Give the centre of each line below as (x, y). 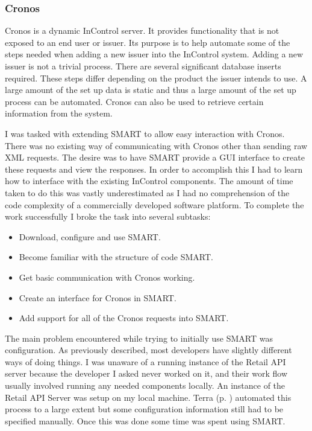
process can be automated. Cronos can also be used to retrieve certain (134, 101)
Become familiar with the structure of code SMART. (116, 257)
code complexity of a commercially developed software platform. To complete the (154, 204)
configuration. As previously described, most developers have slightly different (148, 350)
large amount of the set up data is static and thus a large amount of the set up (151, 90)
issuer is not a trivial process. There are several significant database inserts (143, 66)
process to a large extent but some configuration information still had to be (144, 409)
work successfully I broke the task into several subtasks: (108, 216)
